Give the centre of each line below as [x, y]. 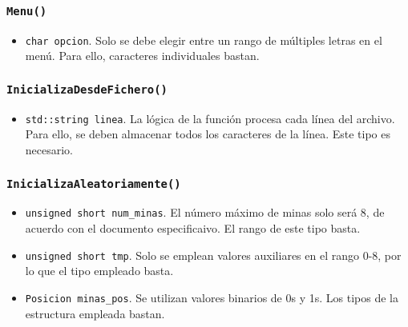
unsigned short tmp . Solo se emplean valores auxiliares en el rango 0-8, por [213, 255]
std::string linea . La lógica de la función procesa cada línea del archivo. [210, 118]
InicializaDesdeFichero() [87, 89]
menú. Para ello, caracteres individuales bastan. [142, 56]
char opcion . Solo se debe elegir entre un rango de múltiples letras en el [204, 40]
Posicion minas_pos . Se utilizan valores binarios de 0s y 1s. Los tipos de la [212, 297]
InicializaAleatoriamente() [94, 183]
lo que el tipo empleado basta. [99, 271]
